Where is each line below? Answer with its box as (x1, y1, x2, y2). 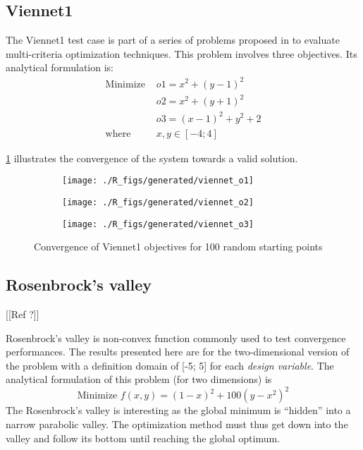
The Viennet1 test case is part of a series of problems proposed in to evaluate (6, 32, 340, 47)
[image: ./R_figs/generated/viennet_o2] (62, 197, 254, 207)
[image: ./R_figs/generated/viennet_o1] (62, 176, 254, 186)
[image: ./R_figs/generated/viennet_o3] (62, 219, 254, 229)
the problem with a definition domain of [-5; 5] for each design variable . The (6, 358, 334, 372)
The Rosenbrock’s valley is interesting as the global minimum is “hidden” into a (6, 403, 351, 418)
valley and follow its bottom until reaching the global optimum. (6, 430, 281, 445)
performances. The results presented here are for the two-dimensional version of (6, 344, 350, 359)
